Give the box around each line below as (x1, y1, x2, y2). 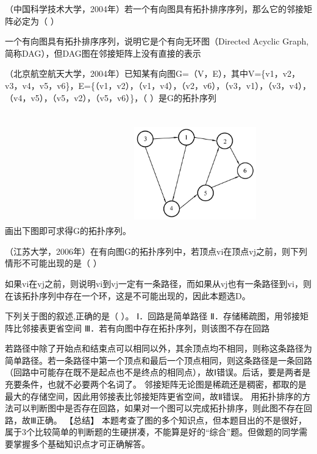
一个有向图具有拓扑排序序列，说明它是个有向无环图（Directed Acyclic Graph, (5, 35, 309, 48)
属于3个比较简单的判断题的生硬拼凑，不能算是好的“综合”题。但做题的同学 (5, 425, 299, 438)
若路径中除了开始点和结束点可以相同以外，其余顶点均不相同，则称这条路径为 (5, 342, 312, 355)
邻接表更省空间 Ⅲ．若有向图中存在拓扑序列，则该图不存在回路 (21, 321, 270, 334)
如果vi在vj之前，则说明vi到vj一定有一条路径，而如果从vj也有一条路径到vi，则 (5, 277, 312, 289)
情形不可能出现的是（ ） (5, 257, 102, 269)
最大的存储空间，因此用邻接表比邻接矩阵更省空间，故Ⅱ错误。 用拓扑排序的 (5, 389, 302, 402)
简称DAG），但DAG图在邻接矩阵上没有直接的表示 (5, 46, 201, 59)
